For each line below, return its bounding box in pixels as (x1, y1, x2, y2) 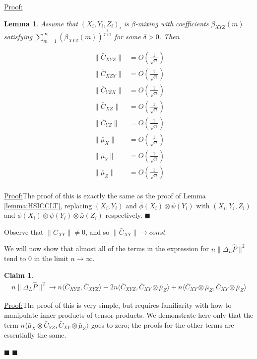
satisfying (4, 31, 33, 41)
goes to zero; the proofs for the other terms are (91, 319, 234, 330)
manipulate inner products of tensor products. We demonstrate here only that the (4, 310, 254, 320)
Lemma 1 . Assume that (4, 18, 78, 28)
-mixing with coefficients (135, 18, 209, 28)
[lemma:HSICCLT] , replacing (4, 200, 92, 210)
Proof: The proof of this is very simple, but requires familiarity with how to (4, 300, 232, 310)
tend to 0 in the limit (4, 253, 68, 264)
